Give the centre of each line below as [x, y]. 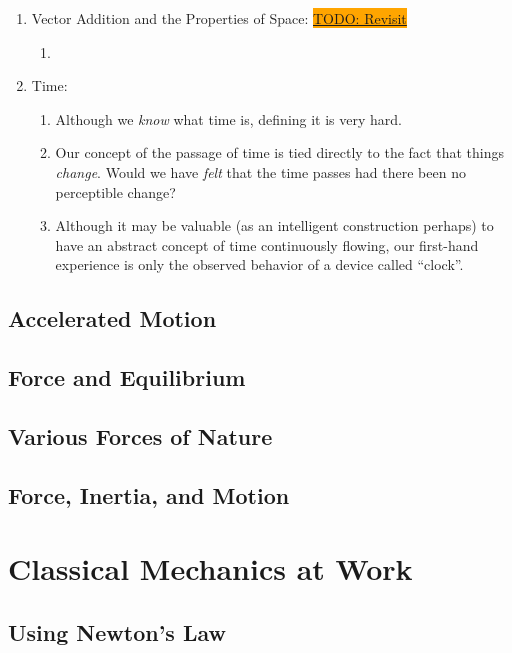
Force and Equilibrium [127, 377]
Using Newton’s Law [117, 631]
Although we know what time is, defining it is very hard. [228, 118]
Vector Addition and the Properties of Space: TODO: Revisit [219, 18]
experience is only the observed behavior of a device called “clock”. [259, 264]
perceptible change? [115, 191]
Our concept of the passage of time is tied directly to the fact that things [279, 152]
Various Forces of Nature [140, 435]
